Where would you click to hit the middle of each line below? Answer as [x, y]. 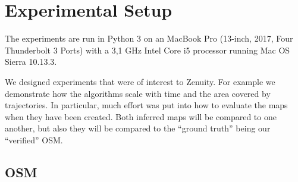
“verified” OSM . [34, 139]
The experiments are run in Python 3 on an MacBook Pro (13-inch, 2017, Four [149, 38]
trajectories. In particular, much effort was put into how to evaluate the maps [146, 105]
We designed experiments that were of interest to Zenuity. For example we [140, 81]
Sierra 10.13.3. [31, 62]
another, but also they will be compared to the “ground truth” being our [138, 128]
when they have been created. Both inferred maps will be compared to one [141, 116]
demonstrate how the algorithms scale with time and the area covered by [138, 93]
